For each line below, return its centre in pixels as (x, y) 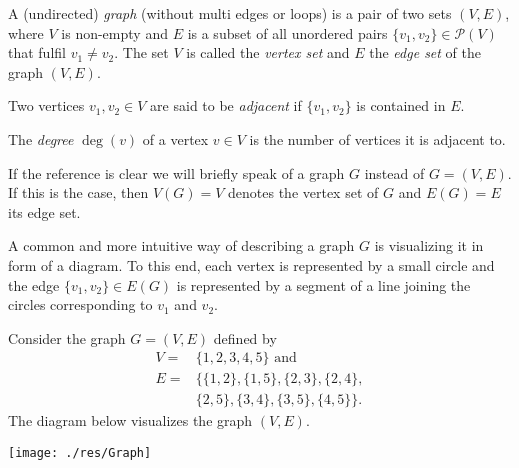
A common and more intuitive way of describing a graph (181, 245)
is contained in (401, 105)
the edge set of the (425, 52)
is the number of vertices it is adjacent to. (377, 138)
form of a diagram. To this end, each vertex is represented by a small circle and (251, 264)
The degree (41, 138)
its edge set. (44, 211)
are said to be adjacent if (226, 105)
